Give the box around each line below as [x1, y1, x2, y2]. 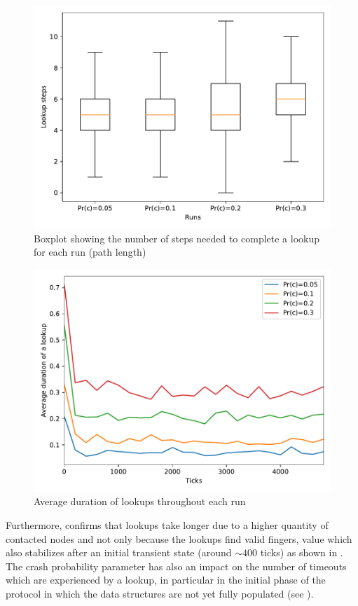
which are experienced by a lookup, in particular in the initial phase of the [6, 572, 326, 587]
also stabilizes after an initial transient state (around [6, 545, 232, 560]
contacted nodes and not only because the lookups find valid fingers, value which [6, 531, 352, 546]
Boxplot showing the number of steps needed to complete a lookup [34, 230, 320, 245]
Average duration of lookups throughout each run [34, 494, 246, 509]
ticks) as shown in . [260, 545, 343, 560]
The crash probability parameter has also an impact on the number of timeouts [6, 558, 347, 573]
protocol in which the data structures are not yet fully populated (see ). [6, 586, 314, 600]
